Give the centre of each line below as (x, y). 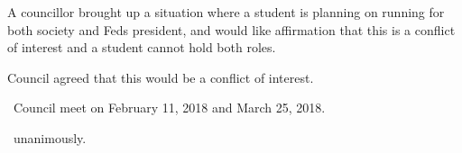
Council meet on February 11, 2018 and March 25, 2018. (169, 108)
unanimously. (50, 137)
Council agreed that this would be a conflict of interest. (161, 77)
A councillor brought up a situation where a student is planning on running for (226, 12)
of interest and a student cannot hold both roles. (142, 47)
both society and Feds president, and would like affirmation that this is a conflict (231, 29)
